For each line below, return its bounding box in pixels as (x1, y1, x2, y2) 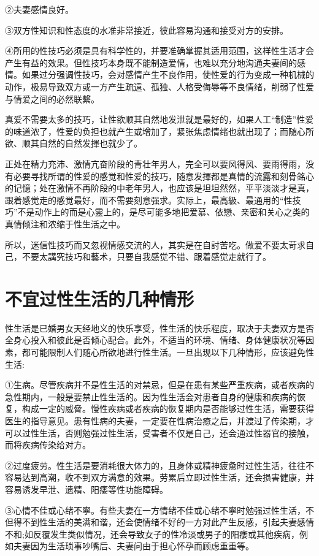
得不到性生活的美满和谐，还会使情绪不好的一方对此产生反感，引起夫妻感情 (13, 516, 314, 528)
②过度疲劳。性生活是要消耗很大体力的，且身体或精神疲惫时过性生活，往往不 (5, 459, 314, 471)
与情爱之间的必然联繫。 (5, 92, 99, 105)
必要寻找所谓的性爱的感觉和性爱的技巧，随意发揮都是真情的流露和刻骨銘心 (13, 169, 314, 182)
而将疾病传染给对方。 (5, 438, 91, 451)
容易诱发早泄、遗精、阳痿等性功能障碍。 (5, 482, 168, 495)
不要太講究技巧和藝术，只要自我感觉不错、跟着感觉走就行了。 (21, 250, 271, 263)
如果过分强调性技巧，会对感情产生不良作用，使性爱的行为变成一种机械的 (21, 68, 314, 81)
